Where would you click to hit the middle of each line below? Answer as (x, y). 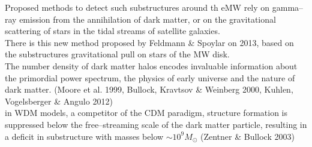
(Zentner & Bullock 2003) (247, 136)
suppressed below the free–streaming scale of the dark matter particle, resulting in (156, 124)
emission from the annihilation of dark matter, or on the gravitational (148, 19)
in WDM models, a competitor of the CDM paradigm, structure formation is (146, 113)
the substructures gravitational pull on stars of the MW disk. (117, 54)
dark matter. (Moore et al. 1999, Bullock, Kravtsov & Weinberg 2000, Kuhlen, (149, 89)
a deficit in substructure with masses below (84, 136)
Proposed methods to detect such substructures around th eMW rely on (137, 7)
